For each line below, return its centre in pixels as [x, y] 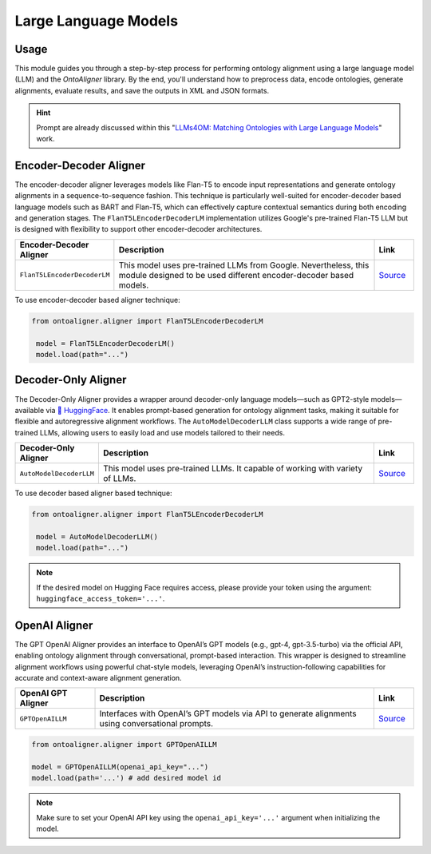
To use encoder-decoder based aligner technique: [97, 300]
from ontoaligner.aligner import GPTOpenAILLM [124, 745]
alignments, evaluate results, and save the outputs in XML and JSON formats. [142, 90]
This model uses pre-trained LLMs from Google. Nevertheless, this [244, 265]
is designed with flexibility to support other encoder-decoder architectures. [138, 229]
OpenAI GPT [43, 693]
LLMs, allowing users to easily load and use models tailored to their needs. [162, 432]
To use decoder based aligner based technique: [93, 493]
